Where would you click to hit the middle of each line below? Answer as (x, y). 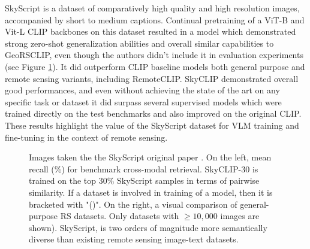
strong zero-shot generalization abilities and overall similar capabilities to (139, 43)
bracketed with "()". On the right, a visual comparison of (133, 204)
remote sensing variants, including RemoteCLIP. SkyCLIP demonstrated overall (152, 78)
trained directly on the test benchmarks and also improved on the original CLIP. (153, 113)
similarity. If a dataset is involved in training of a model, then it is (151, 192)
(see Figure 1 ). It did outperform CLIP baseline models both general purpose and (155, 66)
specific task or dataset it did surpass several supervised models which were (143, 101)
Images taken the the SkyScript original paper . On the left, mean (150, 157)
